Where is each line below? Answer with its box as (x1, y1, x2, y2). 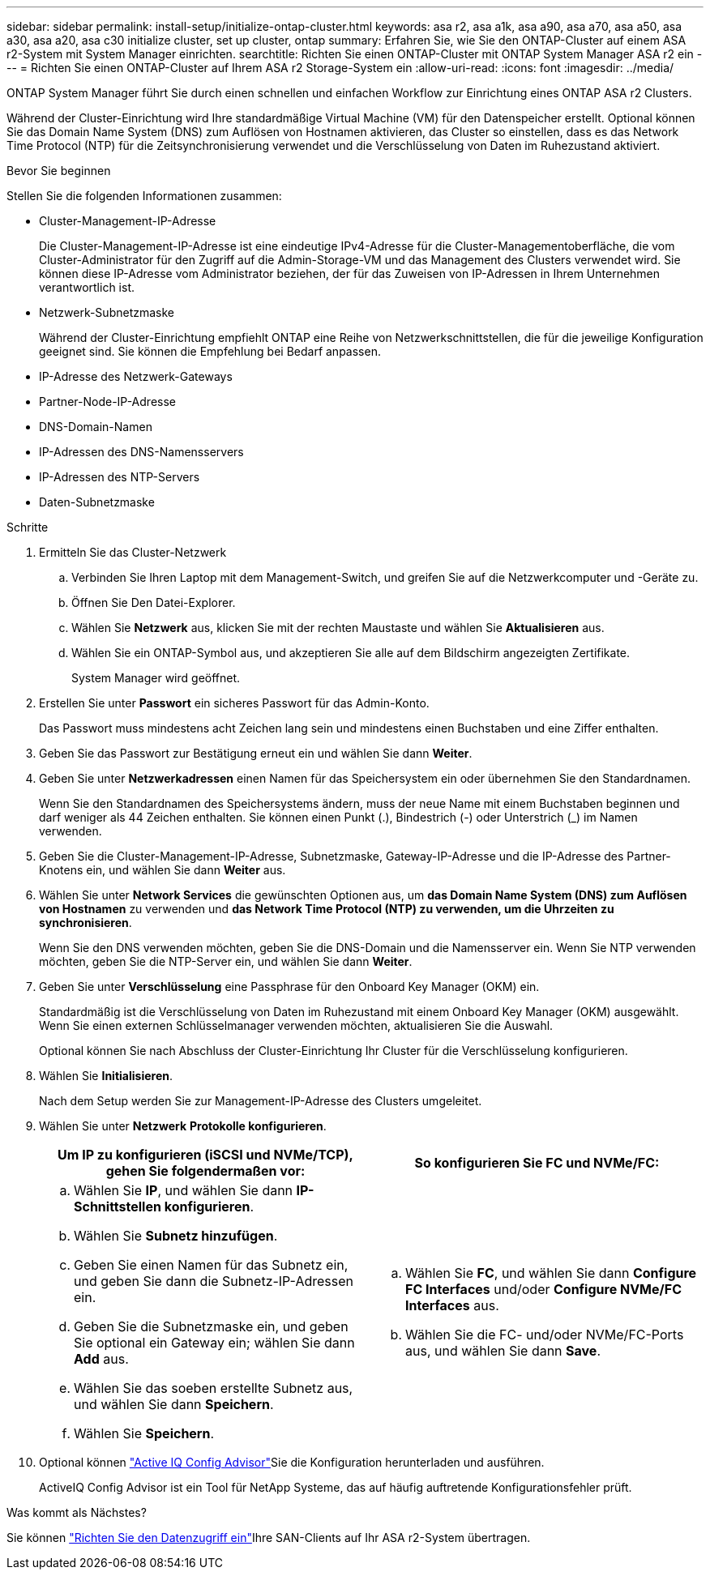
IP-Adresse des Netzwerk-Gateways (39, 369, 233, 383)
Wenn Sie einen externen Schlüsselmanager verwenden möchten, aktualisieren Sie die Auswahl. (39, 1019, 554, 1032)
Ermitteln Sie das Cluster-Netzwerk (39, 545, 227, 559)
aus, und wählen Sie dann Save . (405, 1343, 601, 1359)
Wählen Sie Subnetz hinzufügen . (74, 1228, 278, 1244)
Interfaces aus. (405, 1297, 499, 1313)
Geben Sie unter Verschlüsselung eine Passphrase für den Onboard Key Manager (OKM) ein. (39, 980, 540, 993)
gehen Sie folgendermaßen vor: (105, 1163, 306, 1179)
